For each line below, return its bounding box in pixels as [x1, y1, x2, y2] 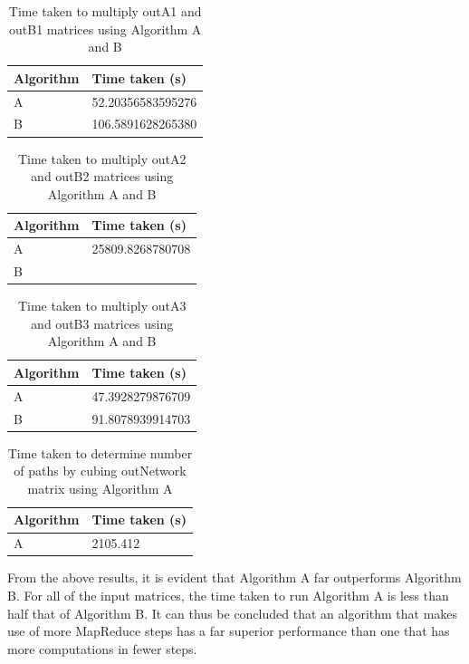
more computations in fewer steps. [7, 639, 197, 658]
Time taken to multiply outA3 [17, 296, 187, 315]
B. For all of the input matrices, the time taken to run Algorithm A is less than [7, 586, 449, 604]
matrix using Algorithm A [27, 478, 173, 497]
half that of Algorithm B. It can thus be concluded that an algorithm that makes [7, 603, 458, 622]
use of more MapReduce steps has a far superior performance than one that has [7, 621, 450, 640]
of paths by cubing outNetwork [14, 461, 187, 480]
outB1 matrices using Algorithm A [8, 19, 202, 38]
